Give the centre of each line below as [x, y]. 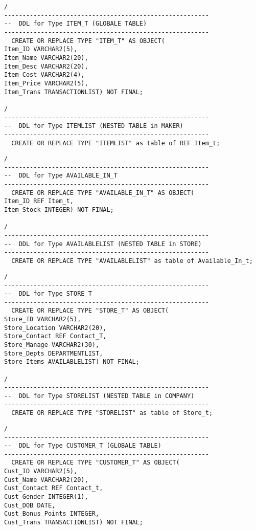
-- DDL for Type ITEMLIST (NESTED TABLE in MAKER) [94, 126]
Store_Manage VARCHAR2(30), [52, 345]
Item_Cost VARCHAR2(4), [44, 75]
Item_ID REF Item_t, [39, 201]
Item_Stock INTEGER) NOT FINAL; [59, 210]
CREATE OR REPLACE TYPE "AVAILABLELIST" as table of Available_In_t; [132, 261]
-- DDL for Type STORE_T [48, 294]
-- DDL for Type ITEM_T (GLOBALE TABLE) [76, 24]
